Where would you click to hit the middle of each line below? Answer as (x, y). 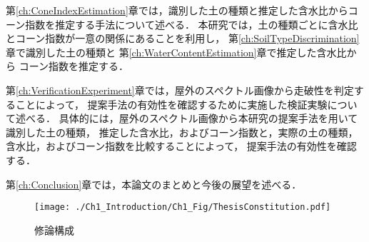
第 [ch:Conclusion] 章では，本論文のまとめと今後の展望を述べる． (154, 184)
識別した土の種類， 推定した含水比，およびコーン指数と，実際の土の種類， (182, 132)
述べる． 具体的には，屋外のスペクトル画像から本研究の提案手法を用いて (187, 118)
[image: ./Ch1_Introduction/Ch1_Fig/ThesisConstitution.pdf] (183, 207)
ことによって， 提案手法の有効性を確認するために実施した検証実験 (171, 104)
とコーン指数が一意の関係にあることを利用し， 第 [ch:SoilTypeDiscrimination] (183, 38)
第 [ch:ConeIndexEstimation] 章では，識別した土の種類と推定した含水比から (177, 10)
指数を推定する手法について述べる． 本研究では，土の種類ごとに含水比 (192, 24)
